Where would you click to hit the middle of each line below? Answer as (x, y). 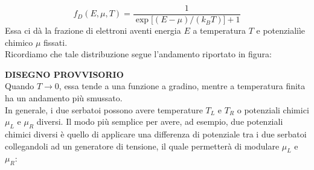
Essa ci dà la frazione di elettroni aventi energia (93, 30)
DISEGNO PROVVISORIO (64, 74)
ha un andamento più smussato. (64, 98)
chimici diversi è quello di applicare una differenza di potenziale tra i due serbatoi (156, 134)
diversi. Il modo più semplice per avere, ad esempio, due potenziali (160, 121)
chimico (19, 42)
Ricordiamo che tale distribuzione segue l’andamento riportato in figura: (138, 54)
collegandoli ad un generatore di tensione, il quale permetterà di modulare (142, 146)
